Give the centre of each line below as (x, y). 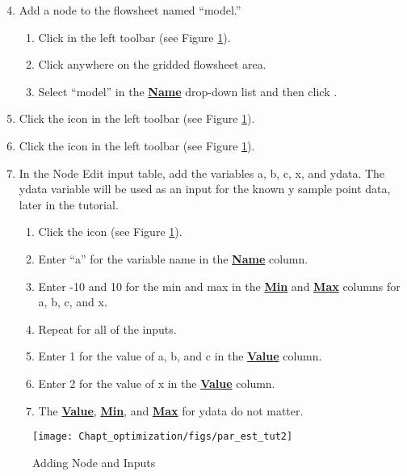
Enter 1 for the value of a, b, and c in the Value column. (180, 356)
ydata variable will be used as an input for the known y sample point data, (205, 189)
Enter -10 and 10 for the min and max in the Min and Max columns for (219, 286)
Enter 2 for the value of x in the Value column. (157, 383)
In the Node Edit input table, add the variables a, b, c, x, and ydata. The (202, 173)
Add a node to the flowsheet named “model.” (130, 10)
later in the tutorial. (69, 204)
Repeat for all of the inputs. (107, 329)
